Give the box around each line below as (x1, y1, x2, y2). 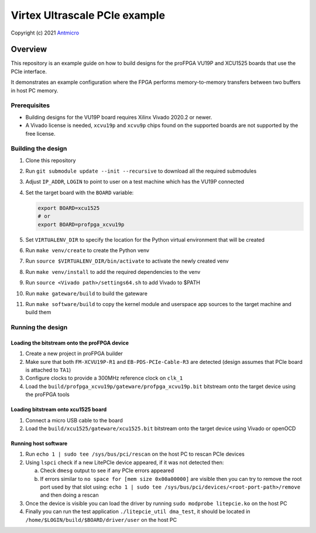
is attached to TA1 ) (25, 366, 71, 374)
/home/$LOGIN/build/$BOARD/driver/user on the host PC (25, 516, 177, 523)
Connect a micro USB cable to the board (25, 417, 123, 424)
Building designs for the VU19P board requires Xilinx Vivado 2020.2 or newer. (25, 114, 212, 121)
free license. (25, 130, 56, 137)
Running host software (11, 440, 68, 447)
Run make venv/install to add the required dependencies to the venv (25, 268, 201, 275)
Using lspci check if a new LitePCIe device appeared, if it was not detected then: (25, 459, 224, 466)
